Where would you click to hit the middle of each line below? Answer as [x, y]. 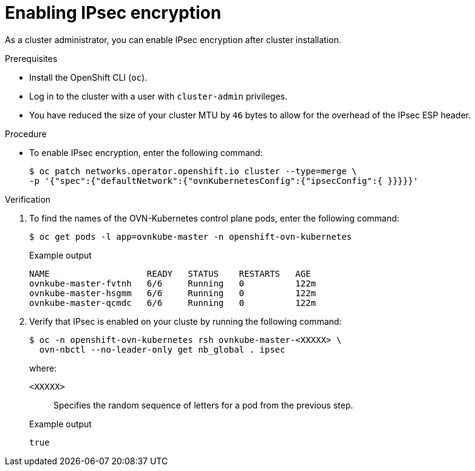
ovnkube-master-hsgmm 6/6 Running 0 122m [173, 293]
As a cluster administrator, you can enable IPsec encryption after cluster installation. [173, 39]
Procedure [26, 134]
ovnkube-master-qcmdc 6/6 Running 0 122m [173, 303]
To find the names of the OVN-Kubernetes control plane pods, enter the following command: [214, 218]
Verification [28, 199]
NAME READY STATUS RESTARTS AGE [170, 273]
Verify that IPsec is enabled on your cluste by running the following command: [186, 321]
